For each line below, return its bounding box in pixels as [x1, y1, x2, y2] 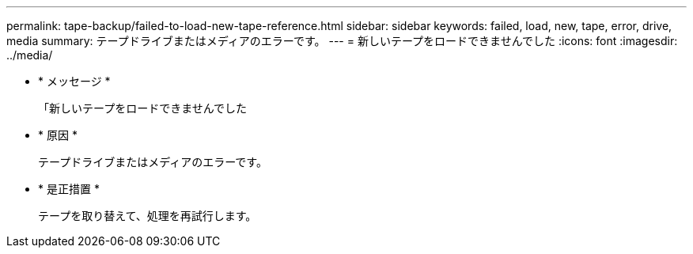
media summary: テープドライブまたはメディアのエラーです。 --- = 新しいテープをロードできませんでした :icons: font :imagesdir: [6, 34, 678, 47]
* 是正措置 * [38, 182, 100, 195]
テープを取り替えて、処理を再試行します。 [38, 209, 257, 222]
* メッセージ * [38, 74, 111, 88]
